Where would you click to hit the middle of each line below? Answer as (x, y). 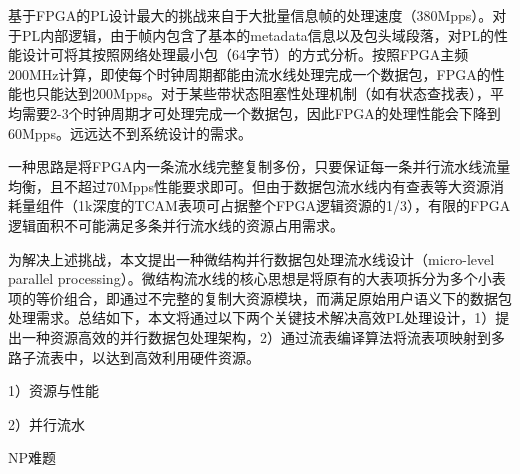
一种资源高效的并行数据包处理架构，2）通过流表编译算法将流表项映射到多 (263, 336)
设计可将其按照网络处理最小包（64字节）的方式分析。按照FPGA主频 (245, 54)
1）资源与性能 (53, 390)
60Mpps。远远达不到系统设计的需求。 (130, 132)
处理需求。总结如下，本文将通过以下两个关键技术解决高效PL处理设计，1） (252, 317)
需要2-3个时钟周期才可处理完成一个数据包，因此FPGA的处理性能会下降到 (261, 112)
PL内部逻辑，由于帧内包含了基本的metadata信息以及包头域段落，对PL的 (258, 34)
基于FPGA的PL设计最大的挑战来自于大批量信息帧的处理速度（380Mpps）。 (250, 15)
